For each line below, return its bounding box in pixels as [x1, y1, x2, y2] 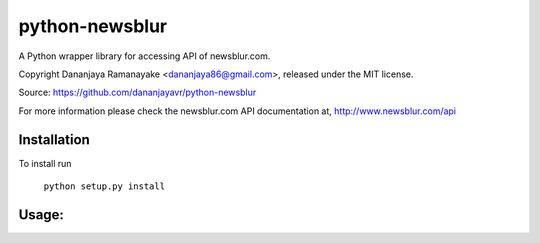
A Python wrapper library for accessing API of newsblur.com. [18, 50, 271, 62]
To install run [18, 157, 72, 169]
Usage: [18, 206, 65, 223]
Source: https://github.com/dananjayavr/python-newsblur [18, 86, 257, 99]
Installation [18, 131, 90, 148]
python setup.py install [43, 181, 165, 192]
